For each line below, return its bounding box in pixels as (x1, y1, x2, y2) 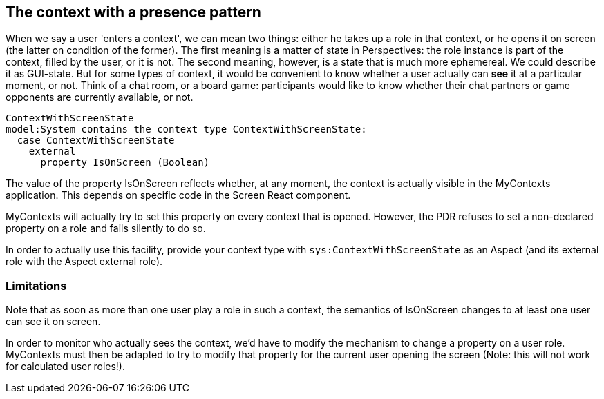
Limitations (6, 278, 67, 293)
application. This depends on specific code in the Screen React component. (6, 189, 351, 202)
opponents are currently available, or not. (6, 91, 194, 104)
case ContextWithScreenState (17, 135, 175, 146)
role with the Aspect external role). (6, 255, 163, 268)
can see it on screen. (6, 315, 101, 328)
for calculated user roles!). (6, 360, 125, 373)
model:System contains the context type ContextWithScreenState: (6, 124, 367, 135)
